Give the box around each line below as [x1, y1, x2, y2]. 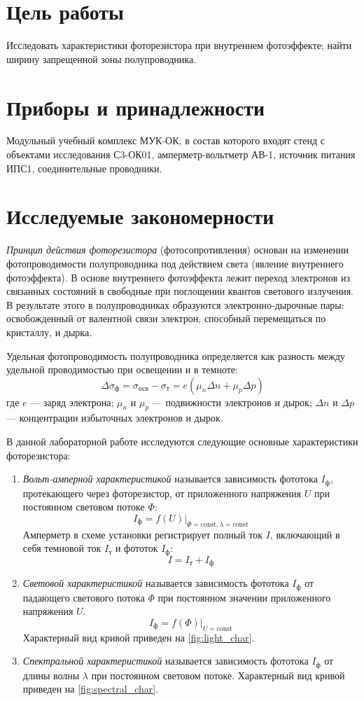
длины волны [22, 667, 80, 682]
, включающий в [269, 527, 340, 541]
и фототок [115, 541, 158, 555]
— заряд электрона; [30, 394, 114, 409]
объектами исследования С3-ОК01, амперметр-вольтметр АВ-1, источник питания [6, 147, 356, 162]
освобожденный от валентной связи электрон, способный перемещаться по [6, 311, 326, 326]
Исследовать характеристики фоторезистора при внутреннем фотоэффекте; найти [6, 38, 352, 53]
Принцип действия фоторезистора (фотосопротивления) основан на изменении [6, 242, 349, 257]
